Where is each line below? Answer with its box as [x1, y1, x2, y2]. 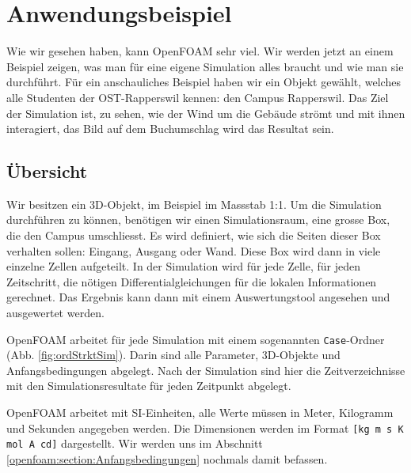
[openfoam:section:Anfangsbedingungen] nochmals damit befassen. [6, 450, 328, 467]
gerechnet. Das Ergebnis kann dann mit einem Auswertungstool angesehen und [6, 289, 390, 305]
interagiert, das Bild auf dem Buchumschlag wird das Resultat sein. [6, 120, 334, 137]
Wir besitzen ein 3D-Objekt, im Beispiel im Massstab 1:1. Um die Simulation [6, 195, 382, 212]
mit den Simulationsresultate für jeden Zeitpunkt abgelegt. [6, 377, 291, 394]
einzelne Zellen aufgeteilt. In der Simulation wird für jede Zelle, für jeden [6, 258, 361, 274]
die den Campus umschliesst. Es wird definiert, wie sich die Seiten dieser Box [6, 227, 381, 244]
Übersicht [6, 159, 88, 184]
